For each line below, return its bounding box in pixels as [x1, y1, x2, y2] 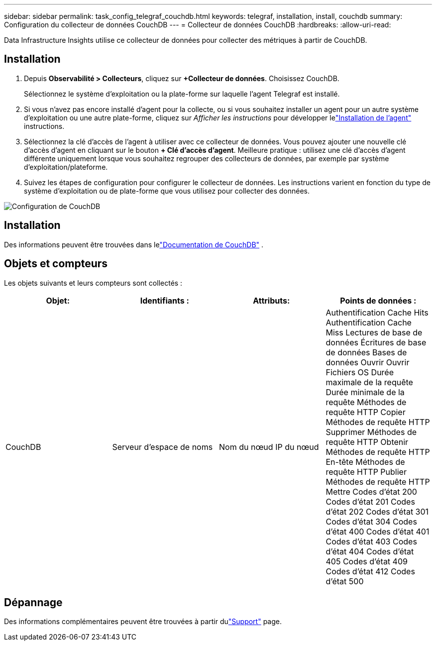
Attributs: [253, 295, 290, 306]
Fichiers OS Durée [326, 367, 394, 377]
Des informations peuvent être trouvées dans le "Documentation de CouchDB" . [4, 240, 264, 249]
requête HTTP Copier [326, 407, 406, 417]
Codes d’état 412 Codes [326, 566, 415, 576]
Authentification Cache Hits [326, 307, 429, 318]
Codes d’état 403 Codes [326, 536, 417, 546]
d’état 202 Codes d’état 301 [326, 506, 429, 517]
